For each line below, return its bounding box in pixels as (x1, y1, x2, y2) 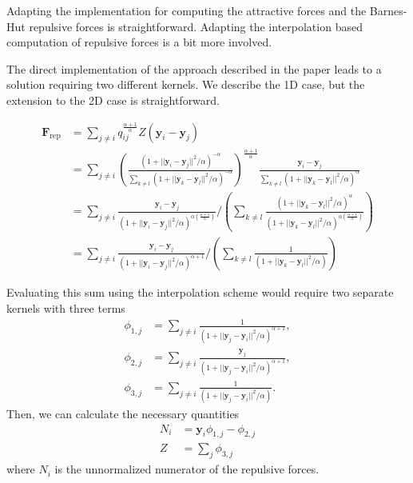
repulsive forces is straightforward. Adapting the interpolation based (29, 18, 363, 34)
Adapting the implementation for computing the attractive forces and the (6, 2, 367, 18)
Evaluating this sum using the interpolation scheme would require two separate (6, 284, 394, 301)
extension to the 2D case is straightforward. (6, 91, 220, 108)
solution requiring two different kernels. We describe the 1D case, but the (6, 76, 365, 93)
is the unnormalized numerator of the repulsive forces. (54, 461, 320, 477)
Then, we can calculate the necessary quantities (6, 405, 240, 422)
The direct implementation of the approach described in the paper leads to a (6, 60, 382, 77)
